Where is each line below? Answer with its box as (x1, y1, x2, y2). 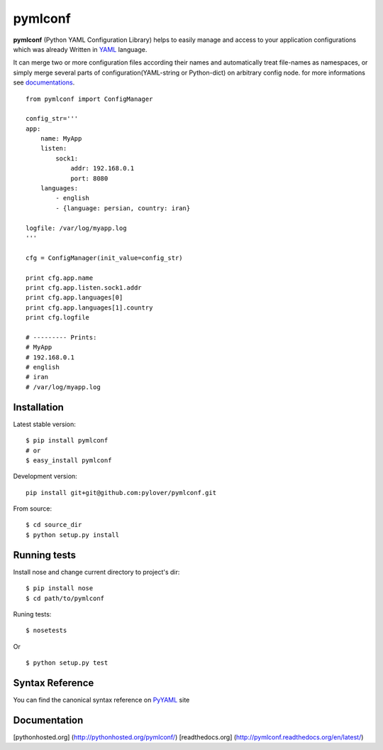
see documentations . (13, 78, 75, 87)
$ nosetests (26, 626, 67, 635)
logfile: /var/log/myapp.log (26, 224, 127, 232)
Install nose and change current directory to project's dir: (13, 567, 180, 576)
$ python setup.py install (26, 531, 120, 539)
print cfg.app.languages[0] (26, 293, 123, 302)
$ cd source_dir (26, 521, 82, 529)
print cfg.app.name (26, 273, 94, 282)
